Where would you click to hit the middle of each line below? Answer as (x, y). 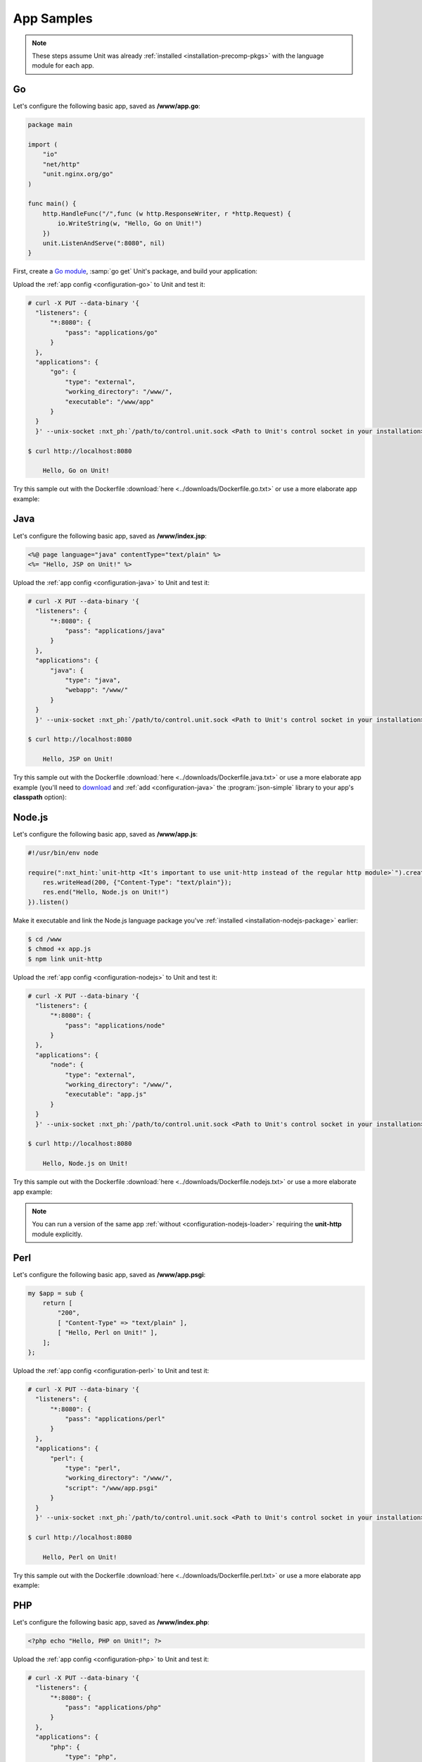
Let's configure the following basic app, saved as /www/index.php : (111, 1622)
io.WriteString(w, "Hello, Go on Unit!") (130, 223)
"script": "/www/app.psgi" (111, 1488)
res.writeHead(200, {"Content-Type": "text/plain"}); (137, 882)
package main (50, 125)
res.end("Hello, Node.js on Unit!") (105, 892)
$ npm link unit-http (65, 959)
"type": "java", (92, 680)
